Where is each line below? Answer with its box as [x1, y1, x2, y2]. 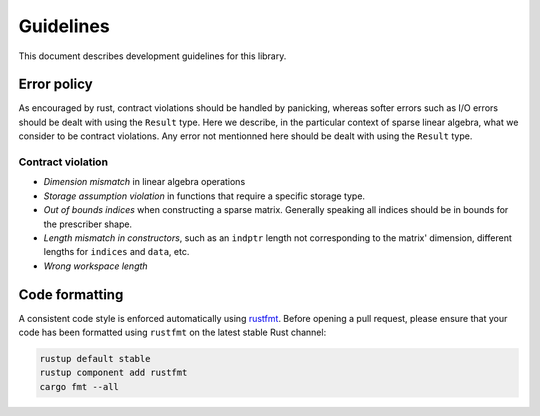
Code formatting [18, 286, 124, 303]
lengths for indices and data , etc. [43, 246, 190, 258]
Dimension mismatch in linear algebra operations [43, 176, 246, 188]
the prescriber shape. [43, 218, 133, 230]
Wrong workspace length [43, 260, 149, 272]
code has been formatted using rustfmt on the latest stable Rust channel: [18, 326, 327, 339]
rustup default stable [39, 353, 151, 364]
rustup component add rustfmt [39, 367, 188, 379]
